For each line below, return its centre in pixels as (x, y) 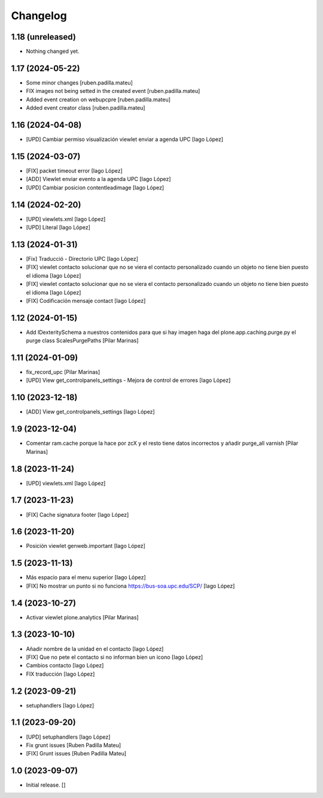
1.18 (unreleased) (43, 37)
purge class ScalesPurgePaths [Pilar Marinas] (82, 341)
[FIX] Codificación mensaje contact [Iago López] (86, 300)
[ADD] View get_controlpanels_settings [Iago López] (90, 412)
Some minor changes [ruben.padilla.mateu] (79, 82)
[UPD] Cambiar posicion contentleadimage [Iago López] (95, 187)
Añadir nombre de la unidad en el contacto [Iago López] (95, 649)
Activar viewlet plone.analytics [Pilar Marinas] (82, 617)
